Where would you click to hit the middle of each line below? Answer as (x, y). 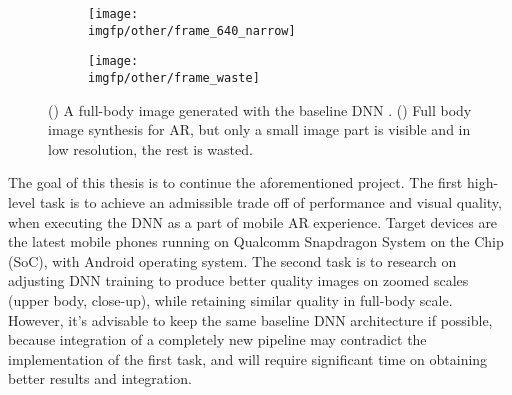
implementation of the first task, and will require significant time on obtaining (248, 358)
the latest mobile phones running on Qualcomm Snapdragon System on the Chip (256, 241)
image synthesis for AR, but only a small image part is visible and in (259, 129)
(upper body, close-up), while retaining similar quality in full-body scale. (230, 299)
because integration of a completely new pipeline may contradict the (217, 339)
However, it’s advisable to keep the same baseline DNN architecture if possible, (250, 319)
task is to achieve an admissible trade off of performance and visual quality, (270, 202)
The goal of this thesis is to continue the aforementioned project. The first (235, 182)
